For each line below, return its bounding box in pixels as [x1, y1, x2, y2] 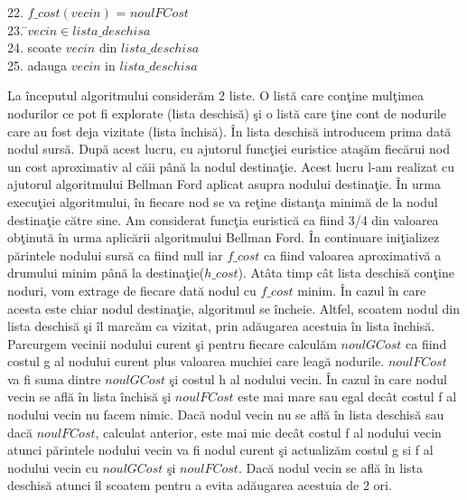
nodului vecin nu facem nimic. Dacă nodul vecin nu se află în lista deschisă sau [7, 405, 444, 424]
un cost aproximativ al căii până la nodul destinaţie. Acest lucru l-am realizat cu [7, 156, 455, 175]
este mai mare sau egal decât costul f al [238, 387, 457, 406]
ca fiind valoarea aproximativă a [264, 245, 442, 264]
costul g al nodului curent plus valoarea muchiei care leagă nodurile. [7, 352, 385, 371]
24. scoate [7, 38, 61, 57]
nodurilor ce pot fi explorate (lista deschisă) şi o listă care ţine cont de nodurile [7, 103, 446, 122]
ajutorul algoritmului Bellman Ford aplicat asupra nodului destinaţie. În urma [7, 175, 441, 193]
